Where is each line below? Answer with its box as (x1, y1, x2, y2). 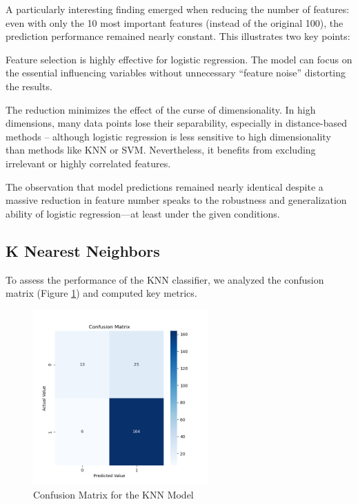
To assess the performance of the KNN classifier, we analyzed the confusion (6, 272, 324, 286)
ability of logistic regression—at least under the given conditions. (6, 206, 280, 220)
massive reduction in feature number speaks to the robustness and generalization (6, 193, 347, 207)
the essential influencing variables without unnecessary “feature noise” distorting (6, 65, 346, 80)
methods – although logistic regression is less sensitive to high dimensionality (6, 129, 331, 143)
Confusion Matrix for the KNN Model (33, 487, 194, 501)
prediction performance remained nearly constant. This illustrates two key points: (6, 29, 350, 43)
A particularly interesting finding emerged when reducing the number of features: (6, 2, 350, 16)
